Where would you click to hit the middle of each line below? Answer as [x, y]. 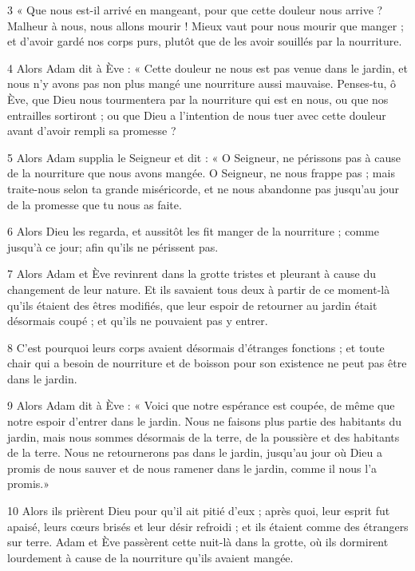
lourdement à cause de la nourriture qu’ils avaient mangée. [150, 557]
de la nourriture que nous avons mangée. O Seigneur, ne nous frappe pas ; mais [201, 173]
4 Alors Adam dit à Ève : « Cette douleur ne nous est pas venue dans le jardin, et [207, 67]
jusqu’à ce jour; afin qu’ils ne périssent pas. [113, 246]
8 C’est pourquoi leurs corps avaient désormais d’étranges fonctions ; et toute [196, 347]
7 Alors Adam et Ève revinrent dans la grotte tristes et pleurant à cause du [192, 274]
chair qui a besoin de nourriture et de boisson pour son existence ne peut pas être [207, 363]
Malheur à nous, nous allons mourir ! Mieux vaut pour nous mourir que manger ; [206, 25]
